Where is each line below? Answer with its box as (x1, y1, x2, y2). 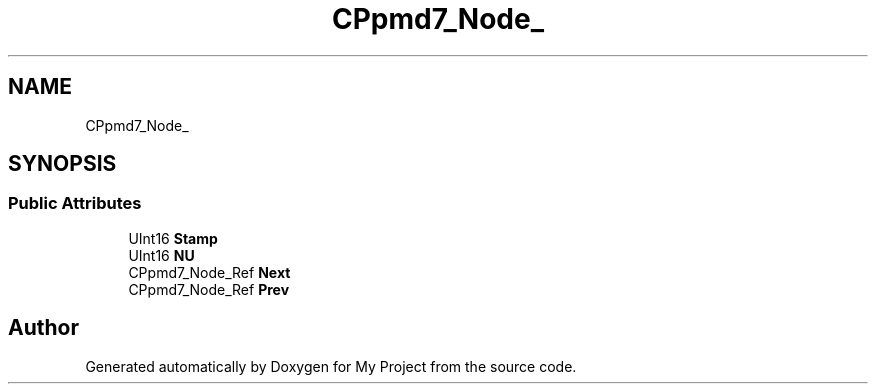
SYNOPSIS (8, 151, 117, 177)
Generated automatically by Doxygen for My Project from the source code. (85, 357, 577, 375)
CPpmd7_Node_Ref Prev (128, 280, 290, 298)
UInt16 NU (128, 246, 195, 264)
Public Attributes (8, 193, 142, 214)
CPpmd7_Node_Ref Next (128, 263, 291, 281)
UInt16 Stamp (128, 229, 218, 247)
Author (8, 315, 79, 341)
